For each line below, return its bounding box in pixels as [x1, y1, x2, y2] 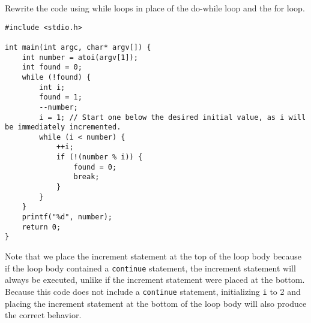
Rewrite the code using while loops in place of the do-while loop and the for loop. [5, 2, 305, 14]
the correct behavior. [5, 309, 82, 321]
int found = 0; [22, 63, 82, 72]
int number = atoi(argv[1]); [22, 53, 138, 62]
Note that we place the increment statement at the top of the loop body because [5, 250, 302, 262]
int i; [39, 83, 65, 92]
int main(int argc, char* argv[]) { [5, 43, 151, 52]
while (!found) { [22, 73, 91, 81]
